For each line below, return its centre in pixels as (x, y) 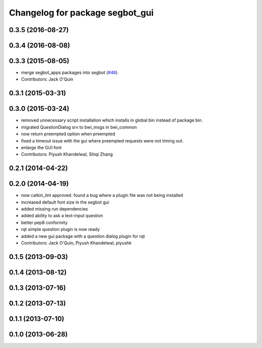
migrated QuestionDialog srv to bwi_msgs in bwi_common (79, 127)
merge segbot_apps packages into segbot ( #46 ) (69, 72)
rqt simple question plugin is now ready (60, 229)
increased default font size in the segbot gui (65, 202)
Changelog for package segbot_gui (81, 13)
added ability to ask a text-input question (62, 216)
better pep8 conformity (44, 222)
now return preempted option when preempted (68, 134)
